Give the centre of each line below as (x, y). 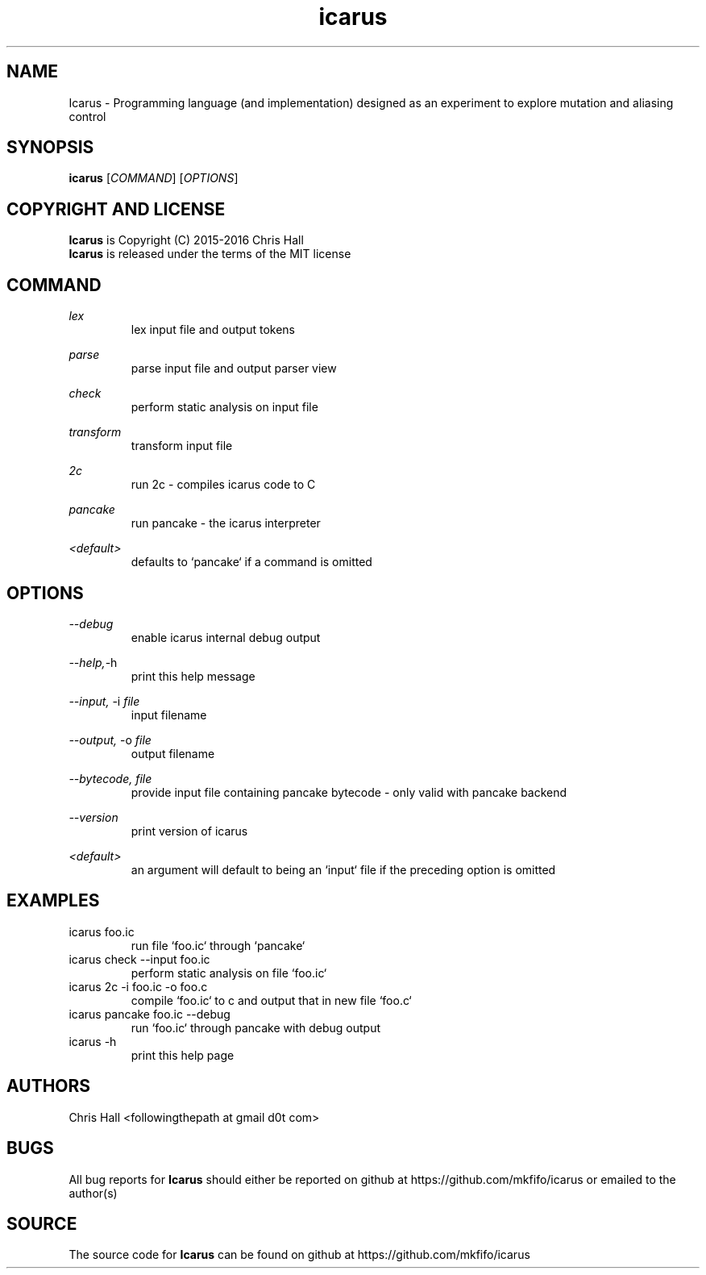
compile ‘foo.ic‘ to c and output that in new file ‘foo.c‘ (271, 1000)
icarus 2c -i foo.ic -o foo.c (138, 986)
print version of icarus (189, 831)
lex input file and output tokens (213, 330)
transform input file (182, 446)
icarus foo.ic (102, 931)
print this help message (193, 676)
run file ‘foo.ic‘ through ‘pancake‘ (218, 945)
